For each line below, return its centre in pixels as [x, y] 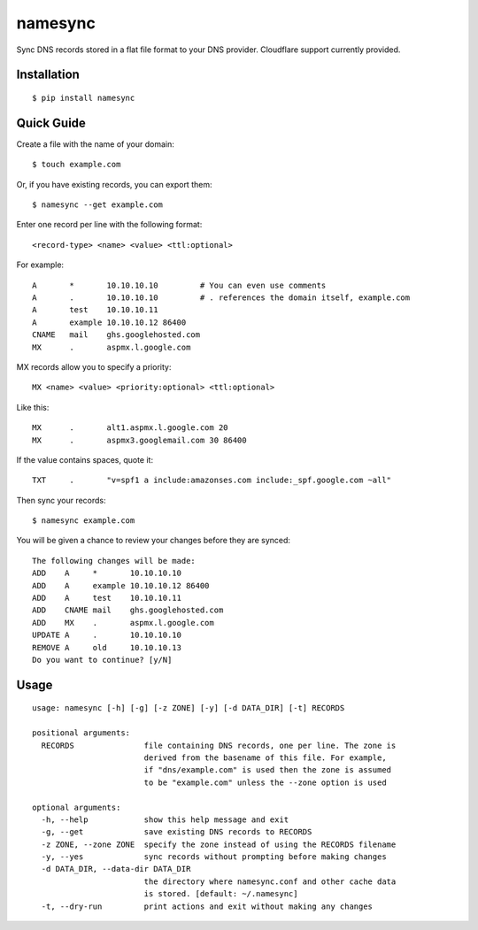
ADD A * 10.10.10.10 [107, 573]
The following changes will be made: [114, 561]
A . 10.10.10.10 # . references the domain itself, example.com [221, 297]
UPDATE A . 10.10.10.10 [107, 635]
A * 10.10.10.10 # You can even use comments [179, 285]
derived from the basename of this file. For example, [265, 757]
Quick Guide [51, 123]
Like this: [33, 407]
